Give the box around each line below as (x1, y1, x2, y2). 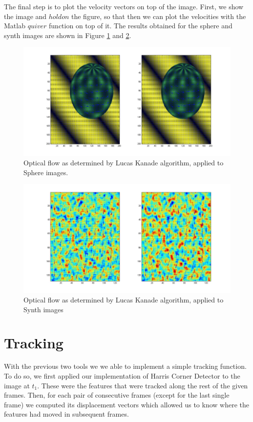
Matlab (4, 20, 25, 31)
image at (4, 380, 30, 390)
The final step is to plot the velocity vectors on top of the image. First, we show (4, 1, 244, 11)
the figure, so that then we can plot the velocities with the (71, 11, 246, 21)
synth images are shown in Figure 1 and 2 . (4, 30, 131, 40)
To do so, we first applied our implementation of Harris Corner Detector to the (4, 371, 240, 381)
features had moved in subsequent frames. (4, 409, 129, 419)
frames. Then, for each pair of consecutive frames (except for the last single (4, 390, 230, 400)
